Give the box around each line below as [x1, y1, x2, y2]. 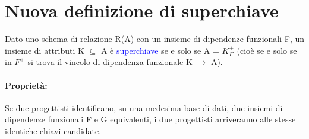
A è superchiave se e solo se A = [100, 44, 219, 56]
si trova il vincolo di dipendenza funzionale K [27, 56, 193, 68]
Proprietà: [5, 79, 48, 91]
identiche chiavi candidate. [5, 124, 102, 137]
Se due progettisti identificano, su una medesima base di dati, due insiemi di [5, 101, 283, 114]
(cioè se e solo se [237, 44, 297, 56]
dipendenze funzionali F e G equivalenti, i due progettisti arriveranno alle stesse [5, 113, 296, 125]
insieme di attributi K [5, 44, 84, 56]
